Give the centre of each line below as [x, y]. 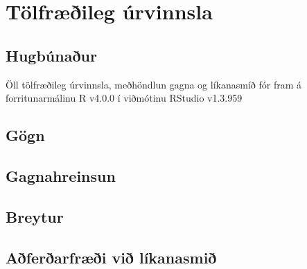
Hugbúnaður [51, 55]
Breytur [35, 216]
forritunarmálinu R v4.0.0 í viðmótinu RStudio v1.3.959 [124, 98]
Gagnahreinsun [61, 175]
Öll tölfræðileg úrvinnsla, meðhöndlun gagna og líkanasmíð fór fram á [153, 84]
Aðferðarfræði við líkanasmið [111, 257]
